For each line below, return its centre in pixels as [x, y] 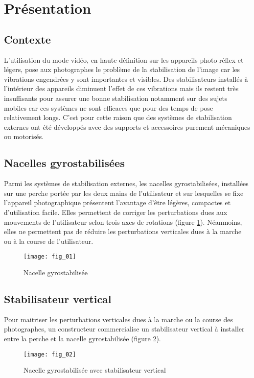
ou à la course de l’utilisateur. [49, 241]
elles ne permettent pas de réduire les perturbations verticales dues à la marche [123, 231]
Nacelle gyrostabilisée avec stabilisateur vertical [95, 370]
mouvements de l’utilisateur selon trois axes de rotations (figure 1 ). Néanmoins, [123, 222]
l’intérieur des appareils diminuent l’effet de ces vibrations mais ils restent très [121, 88]
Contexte [27, 39]
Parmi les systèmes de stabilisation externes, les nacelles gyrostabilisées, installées [126, 183]
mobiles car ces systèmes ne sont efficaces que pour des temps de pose [109, 107]
